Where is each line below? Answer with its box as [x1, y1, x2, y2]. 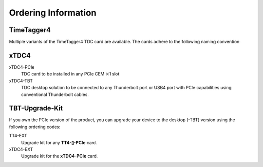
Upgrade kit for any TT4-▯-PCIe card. [21, 139, 97, 146]
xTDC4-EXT [9, 147, 34, 152]
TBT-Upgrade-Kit [9, 104, 63, 112]
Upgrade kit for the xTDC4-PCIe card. [21, 153, 98, 159]
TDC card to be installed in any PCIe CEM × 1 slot [21, 71, 120, 77]
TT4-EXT [9, 133, 28, 139]
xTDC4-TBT [9, 78, 33, 84]
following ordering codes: [9, 124, 61, 130]
